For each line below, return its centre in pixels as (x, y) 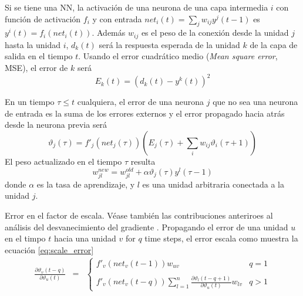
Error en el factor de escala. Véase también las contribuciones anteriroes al (139, 215)
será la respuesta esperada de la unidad (169, 44)
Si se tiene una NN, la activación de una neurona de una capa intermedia (137, 7)
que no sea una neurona (255, 102)
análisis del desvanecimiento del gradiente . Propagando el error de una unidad (147, 227)
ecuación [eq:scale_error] (49, 249)
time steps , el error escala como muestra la (221, 238)
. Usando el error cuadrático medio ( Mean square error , (178, 56)
